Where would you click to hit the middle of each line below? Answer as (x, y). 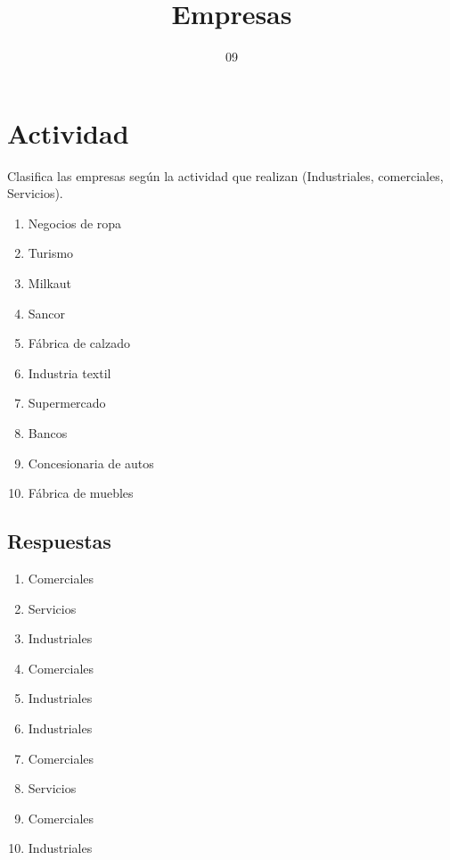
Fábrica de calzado (79, 343)
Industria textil (70, 372)
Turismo (51, 253)
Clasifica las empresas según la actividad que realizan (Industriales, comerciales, (225, 175)
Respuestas (59, 541)
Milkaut (50, 283)
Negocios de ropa (75, 223)
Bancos (48, 433)
